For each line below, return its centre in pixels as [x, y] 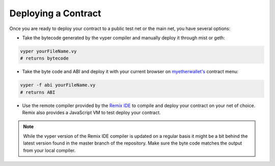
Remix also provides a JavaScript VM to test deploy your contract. [91, 113]
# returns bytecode [44, 58]
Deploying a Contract [55, 13]
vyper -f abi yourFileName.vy [58, 85]
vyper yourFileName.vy [48, 51]
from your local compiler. [49, 150]
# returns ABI [38, 92]
